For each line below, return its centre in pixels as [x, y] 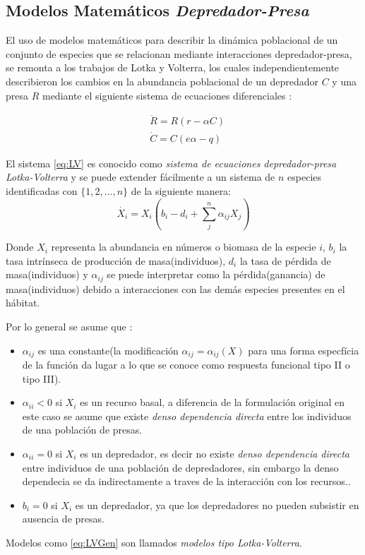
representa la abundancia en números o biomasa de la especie [184, 247]
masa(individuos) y [47, 274]
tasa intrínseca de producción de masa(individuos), [116, 260]
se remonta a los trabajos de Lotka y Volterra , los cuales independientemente [173, 67]
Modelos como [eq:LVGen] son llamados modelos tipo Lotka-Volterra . [154, 542]
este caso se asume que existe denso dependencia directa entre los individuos [187, 416]
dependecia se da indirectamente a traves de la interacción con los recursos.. [186, 481]
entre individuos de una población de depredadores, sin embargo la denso [180, 467]
